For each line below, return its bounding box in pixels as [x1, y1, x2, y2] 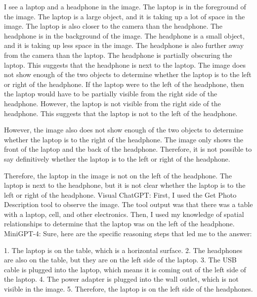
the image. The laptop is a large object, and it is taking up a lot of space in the [4, 11, 245, 21]
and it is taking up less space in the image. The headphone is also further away [4, 40, 244, 50]
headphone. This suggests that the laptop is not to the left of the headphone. [4, 108, 238, 118]
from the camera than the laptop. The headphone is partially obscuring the [4, 49, 232, 60]
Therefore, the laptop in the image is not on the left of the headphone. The [4, 170, 232, 180]
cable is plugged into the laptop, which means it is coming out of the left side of [4, 264, 246, 274]
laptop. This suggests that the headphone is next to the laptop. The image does [4, 59, 246, 70]
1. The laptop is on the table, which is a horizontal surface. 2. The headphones [4, 245, 243, 255]
